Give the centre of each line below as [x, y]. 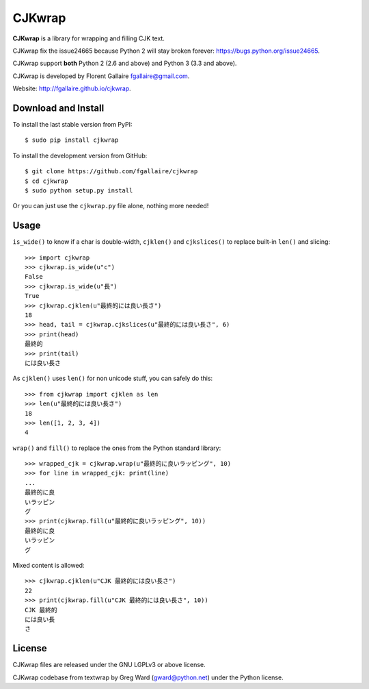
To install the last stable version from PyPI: [72, 125]
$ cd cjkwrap [46, 181]
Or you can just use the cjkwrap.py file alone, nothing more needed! [111, 206]
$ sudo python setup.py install [79, 190]
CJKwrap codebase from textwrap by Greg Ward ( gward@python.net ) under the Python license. [148, 677]
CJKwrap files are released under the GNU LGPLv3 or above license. [109, 665]
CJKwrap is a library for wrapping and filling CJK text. [89, 38]
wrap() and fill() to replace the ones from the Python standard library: [117, 448]
